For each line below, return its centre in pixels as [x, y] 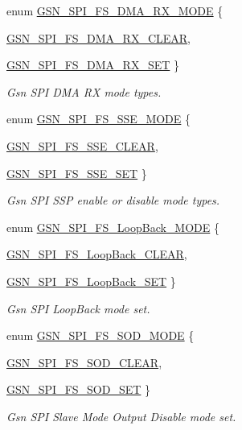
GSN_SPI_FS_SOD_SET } [79, 389]
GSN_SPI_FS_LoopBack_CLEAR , [97, 254]
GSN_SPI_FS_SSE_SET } [77, 173]
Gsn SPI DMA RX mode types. [84, 91]
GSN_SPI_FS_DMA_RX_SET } [93, 65]
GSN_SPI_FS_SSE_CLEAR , [82, 145]
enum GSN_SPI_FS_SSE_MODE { [99, 119]
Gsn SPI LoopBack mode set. [78, 308]
